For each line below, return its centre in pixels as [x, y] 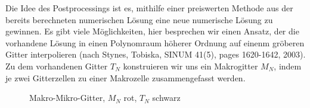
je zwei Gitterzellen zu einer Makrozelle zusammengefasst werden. [125, 77]
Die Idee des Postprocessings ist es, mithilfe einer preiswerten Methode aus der [149, 8]
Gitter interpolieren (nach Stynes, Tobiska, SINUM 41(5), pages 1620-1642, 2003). [156, 54]
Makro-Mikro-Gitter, [67, 98]
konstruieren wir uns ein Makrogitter [190, 66]
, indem [288, 66]
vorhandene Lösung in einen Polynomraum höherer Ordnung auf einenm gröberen [155, 42]
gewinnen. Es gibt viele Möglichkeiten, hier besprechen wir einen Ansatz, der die [152, 31]
